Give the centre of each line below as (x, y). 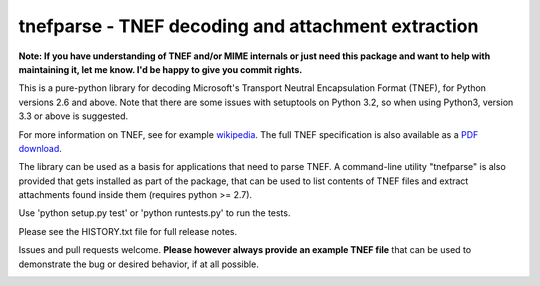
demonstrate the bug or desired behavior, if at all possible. (138, 264)
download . (40, 148)
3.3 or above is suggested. (73, 116)
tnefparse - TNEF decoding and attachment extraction (248, 26)
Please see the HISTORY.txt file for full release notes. (128, 231)
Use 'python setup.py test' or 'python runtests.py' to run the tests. (154, 213)
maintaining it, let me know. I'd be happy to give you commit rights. (160, 69)
